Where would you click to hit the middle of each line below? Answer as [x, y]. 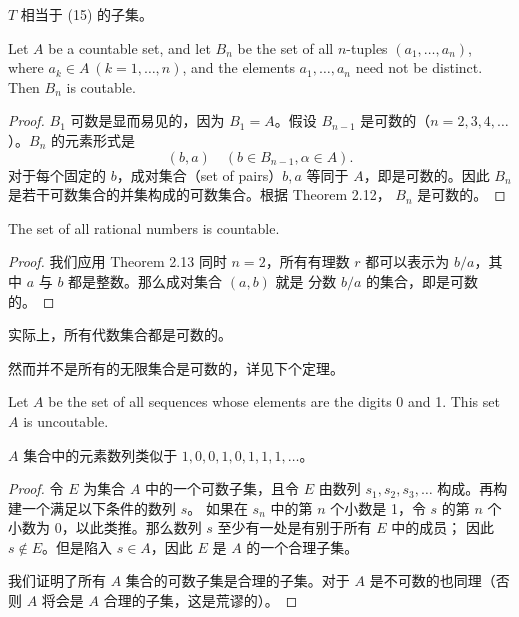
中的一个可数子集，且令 [222, 488]
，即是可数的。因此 [426, 174]
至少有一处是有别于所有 [294, 527]
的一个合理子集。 [302, 546]
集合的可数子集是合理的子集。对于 [237, 580]
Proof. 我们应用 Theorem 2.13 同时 [117, 261]
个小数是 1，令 [378, 507]
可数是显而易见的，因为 [147, 120]
